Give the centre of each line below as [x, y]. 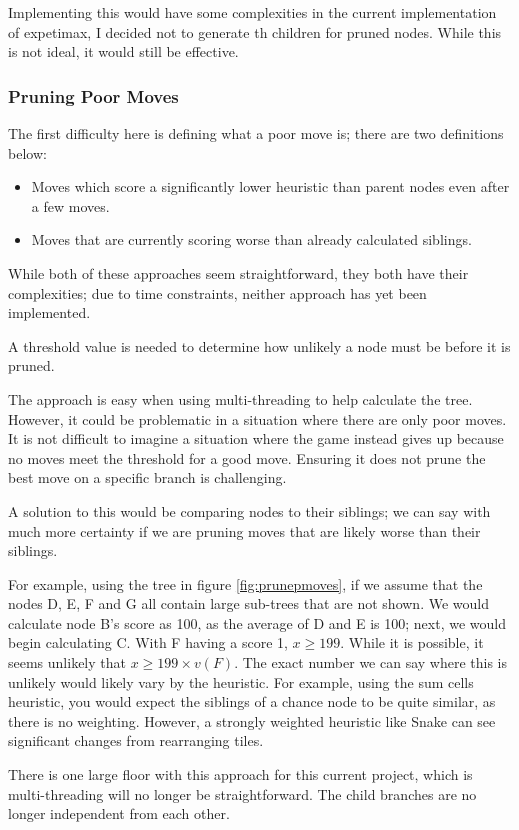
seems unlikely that [67, 662]
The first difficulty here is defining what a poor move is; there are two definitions [256, 133]
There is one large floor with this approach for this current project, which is [240, 774]
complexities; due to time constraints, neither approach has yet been [217, 292]
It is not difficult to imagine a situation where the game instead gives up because [256, 438]
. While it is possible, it [412, 642]
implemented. [49, 312]
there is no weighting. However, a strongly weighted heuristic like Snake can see [252, 720]
